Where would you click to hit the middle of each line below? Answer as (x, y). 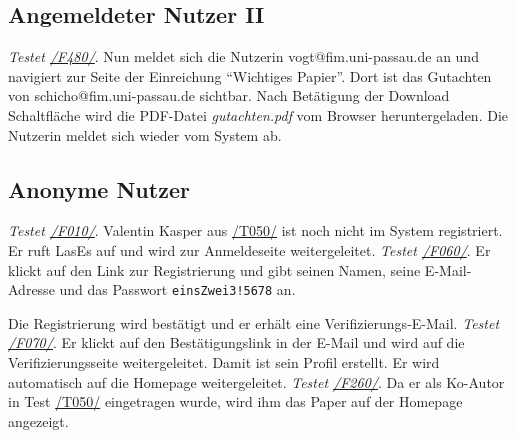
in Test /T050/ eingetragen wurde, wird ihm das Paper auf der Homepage (235, 401)
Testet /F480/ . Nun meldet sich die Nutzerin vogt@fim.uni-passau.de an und (243, 56)
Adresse (31, 289)
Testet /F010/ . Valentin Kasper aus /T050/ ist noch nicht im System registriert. (255, 230)
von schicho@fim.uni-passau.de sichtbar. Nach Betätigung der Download (229, 95)
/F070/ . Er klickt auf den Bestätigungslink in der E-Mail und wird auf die (236, 342)
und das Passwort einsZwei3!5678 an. (177, 289)
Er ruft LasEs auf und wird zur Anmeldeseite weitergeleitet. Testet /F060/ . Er (249, 249)
